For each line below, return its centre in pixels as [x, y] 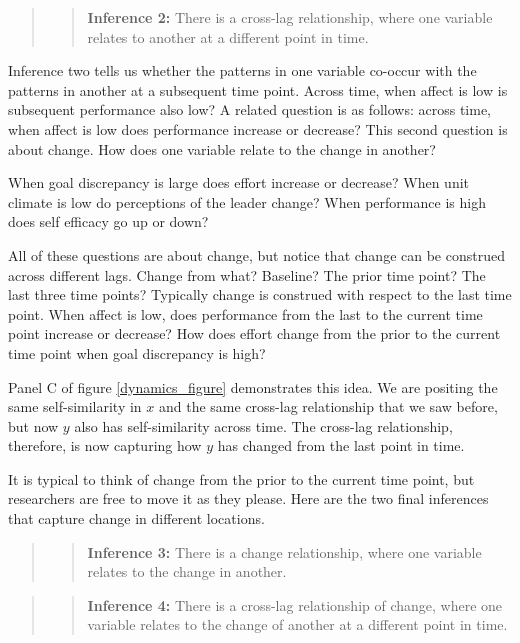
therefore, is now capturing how [105, 445]
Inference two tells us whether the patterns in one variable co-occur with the [242, 70]
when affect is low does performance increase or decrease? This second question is [258, 128]
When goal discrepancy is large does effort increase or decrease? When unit [239, 182]
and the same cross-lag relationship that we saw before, [328, 406]
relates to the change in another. [187, 571]
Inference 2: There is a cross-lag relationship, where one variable [290, 17]
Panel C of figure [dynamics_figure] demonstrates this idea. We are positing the [253, 386]
